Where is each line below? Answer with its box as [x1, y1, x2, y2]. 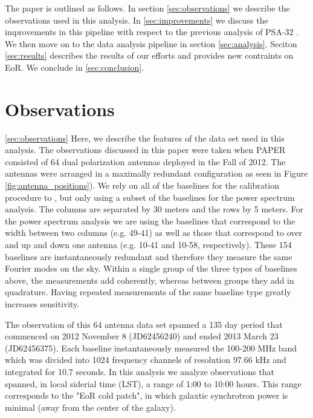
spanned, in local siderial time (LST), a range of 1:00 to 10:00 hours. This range [5, 377, 302, 390]
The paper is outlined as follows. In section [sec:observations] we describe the [5, 2, 290, 14]
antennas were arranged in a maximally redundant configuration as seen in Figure [5, 167, 308, 180]
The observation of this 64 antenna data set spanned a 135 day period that [5, 318, 283, 330]
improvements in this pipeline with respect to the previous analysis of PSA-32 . [5, 25, 299, 38]
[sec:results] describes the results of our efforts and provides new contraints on [5, 49, 294, 62]
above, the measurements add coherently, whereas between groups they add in [5, 273, 294, 286]
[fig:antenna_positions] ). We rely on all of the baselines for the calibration [5, 179, 279, 192]
